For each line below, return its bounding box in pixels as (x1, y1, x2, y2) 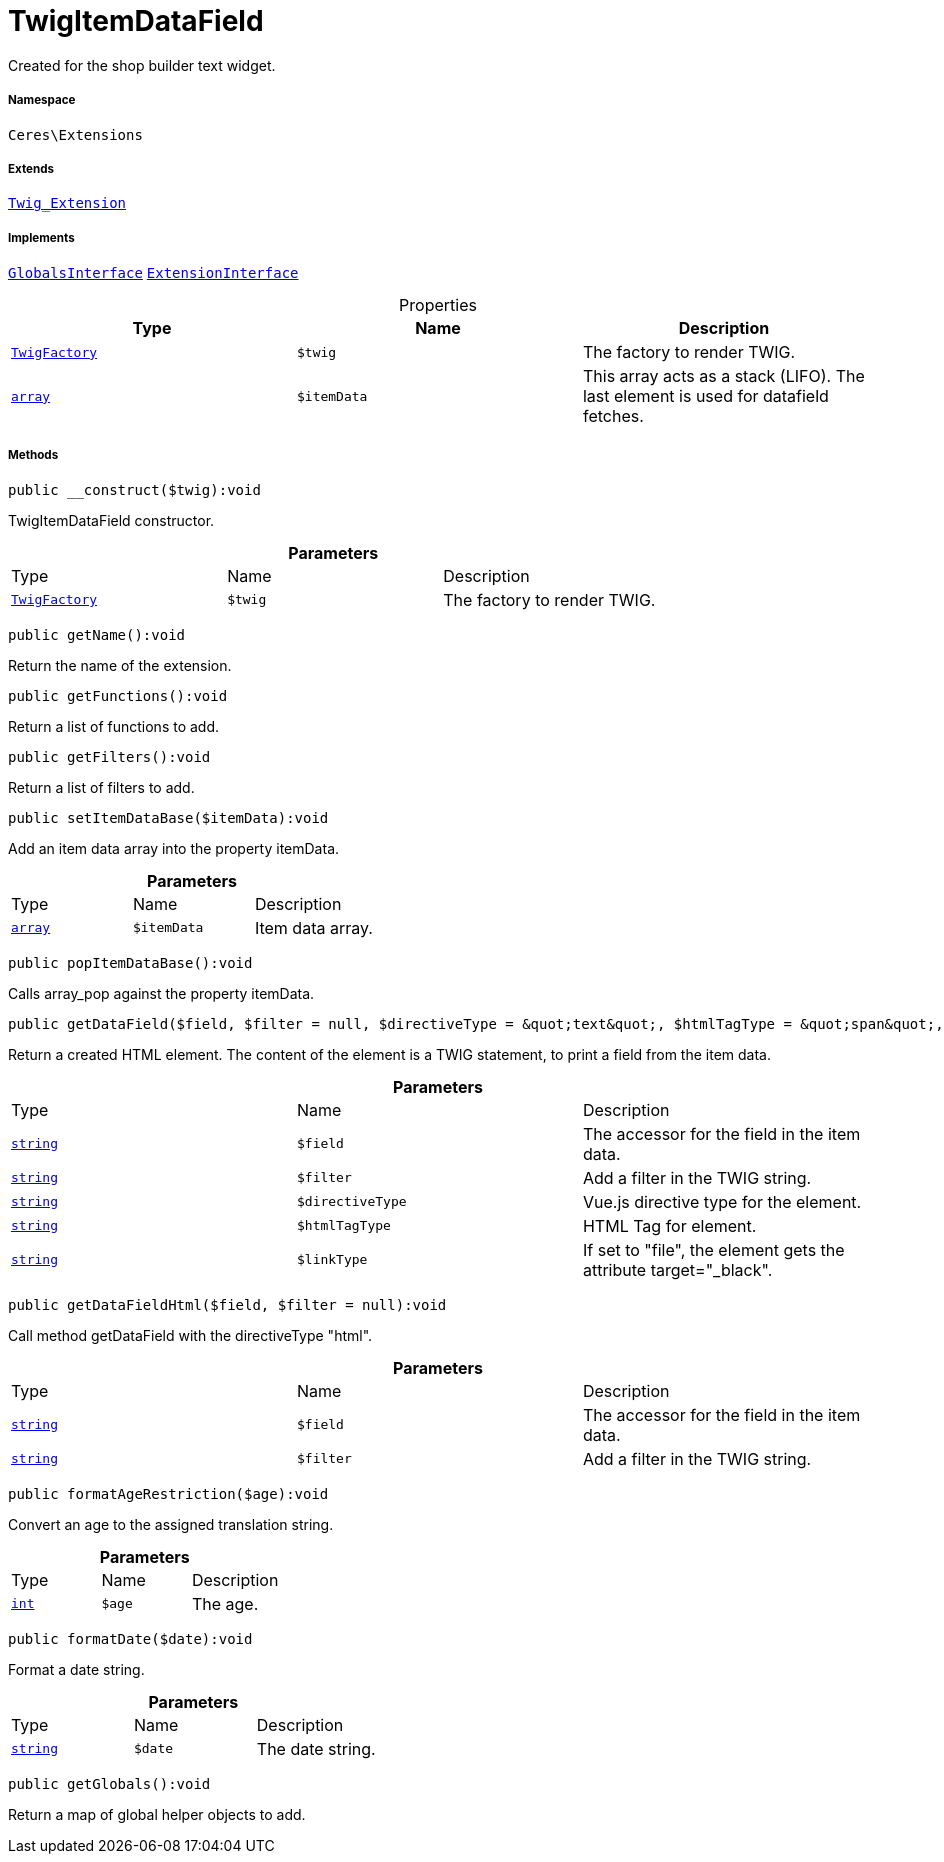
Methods (8, 448, 59, 463)
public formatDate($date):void (8, 1630, 253, 1647)
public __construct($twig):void (8, 481, 261, 498)
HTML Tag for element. (582, 1215, 757, 1236)
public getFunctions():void (8, 687, 228, 704)
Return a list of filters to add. (8, 778, 195, 796)
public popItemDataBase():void (8, 954, 253, 971)
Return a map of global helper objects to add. (8, 1805, 306, 1823)
